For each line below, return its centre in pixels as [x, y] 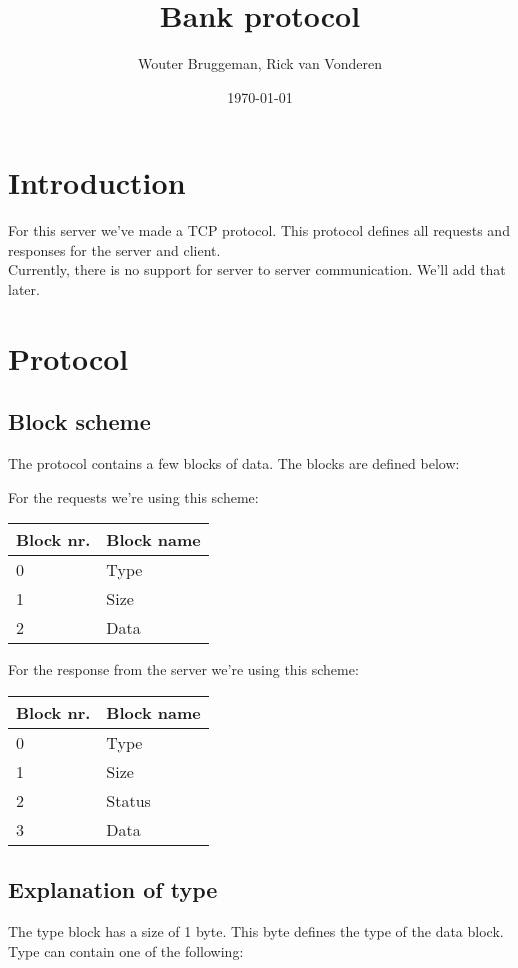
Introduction [97, 182]
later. [24, 289]
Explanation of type [113, 889]
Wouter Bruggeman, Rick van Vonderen [260, 63]
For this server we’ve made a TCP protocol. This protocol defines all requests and [259, 230]
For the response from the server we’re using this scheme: [183, 669]
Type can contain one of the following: [126, 950]
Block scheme [79, 421]
